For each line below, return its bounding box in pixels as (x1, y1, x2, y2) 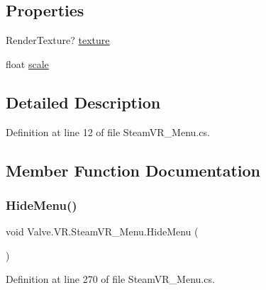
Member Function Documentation (6, 159, 261, 181)
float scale (6, 56, 49, 71)
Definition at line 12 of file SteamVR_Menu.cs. (6, 124, 210, 139)
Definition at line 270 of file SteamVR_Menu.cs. (6, 272, 215, 286)
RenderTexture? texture (6, 33, 110, 48)
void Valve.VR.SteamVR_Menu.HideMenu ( (6, 224, 199, 239)
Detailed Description (6, 91, 161, 113)
